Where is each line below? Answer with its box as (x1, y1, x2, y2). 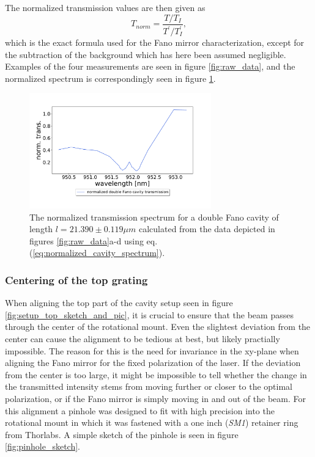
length (29, 222, 53, 235)
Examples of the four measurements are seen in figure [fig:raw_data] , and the (5, 60, 295, 73)
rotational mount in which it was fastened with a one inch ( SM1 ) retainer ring (5, 416, 298, 429)
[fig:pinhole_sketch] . (5, 440, 81, 453)
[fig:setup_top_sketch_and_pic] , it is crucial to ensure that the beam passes (5, 308, 294, 321)
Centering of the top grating (5, 272, 148, 287)
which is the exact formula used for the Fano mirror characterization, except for (5, 36, 305, 48)
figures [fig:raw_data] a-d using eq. (29, 234, 158, 247)
